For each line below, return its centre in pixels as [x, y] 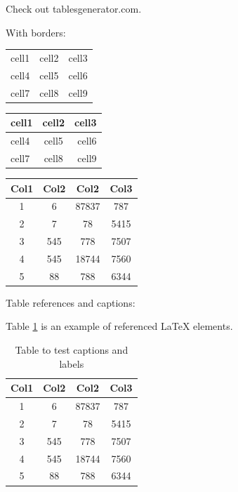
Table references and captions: [71, 302]
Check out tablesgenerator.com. [74, 8]
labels [72, 363]
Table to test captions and [72, 350]
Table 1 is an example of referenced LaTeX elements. [119, 326]
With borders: [36, 32]
